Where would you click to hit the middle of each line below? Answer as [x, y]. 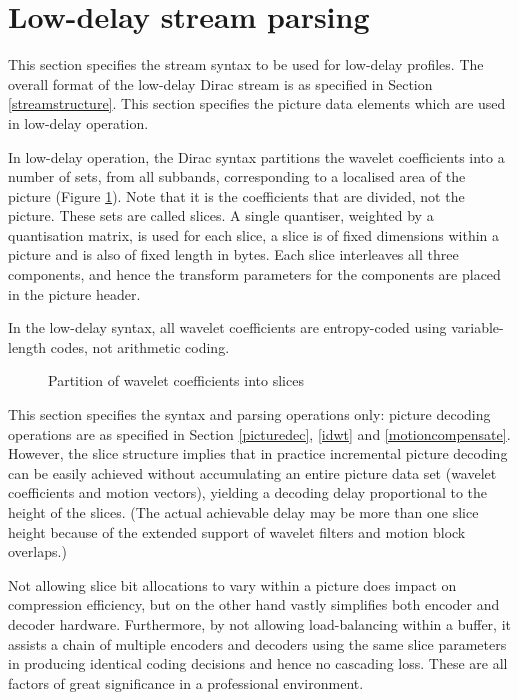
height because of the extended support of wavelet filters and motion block [237, 531]
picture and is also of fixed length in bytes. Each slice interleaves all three [233, 254]
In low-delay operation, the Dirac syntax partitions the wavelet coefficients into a [256, 156]
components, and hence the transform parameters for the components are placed [254, 274]
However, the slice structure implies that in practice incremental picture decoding [258, 453]
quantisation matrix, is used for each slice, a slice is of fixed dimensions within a [254, 234]
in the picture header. [74, 293]
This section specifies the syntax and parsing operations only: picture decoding [249, 414]
